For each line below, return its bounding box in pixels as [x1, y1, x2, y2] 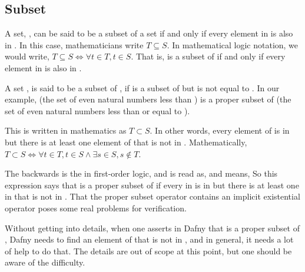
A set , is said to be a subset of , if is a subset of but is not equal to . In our [5, 81, 280, 94]
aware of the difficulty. [5, 256, 85, 268]
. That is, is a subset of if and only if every [131, 50, 286, 62]
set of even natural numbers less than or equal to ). [5, 104, 190, 117]
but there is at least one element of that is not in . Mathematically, [5, 135, 247, 148]
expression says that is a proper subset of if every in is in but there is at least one [5, 178, 299, 191]
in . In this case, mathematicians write [5, 38, 144, 51]
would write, [5, 50, 49, 62]
